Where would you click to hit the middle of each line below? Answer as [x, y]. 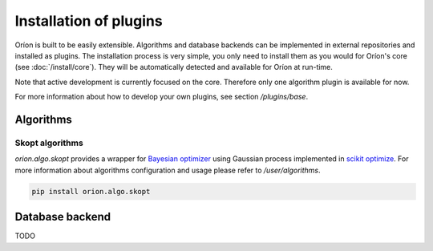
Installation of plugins [89, 21]
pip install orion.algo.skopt [91, 191]
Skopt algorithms [49, 143]
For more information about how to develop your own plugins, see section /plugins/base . [162, 97]
